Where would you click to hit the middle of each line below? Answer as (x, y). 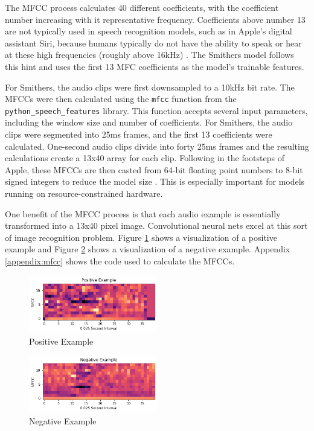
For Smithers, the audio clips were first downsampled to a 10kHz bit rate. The (150, 87)
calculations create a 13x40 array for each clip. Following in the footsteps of (145, 158)
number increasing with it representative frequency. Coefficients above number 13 (155, 19)
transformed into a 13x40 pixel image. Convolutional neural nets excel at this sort (156, 225)
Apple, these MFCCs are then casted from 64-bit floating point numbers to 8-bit (154, 169)
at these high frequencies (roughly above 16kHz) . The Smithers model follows (149, 55)
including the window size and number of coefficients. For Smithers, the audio (149, 122)
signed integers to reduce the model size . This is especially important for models (155, 181)
